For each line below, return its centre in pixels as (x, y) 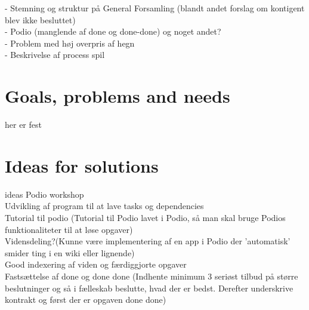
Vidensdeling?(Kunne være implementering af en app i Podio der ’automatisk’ (148, 241)
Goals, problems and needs (118, 96)
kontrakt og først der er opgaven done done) (86, 300)
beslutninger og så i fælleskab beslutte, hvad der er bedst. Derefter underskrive (149, 288)
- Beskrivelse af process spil (55, 55)
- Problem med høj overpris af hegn (70, 43)
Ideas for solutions (82, 165)
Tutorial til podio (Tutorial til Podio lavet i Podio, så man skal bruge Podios (145, 217)
